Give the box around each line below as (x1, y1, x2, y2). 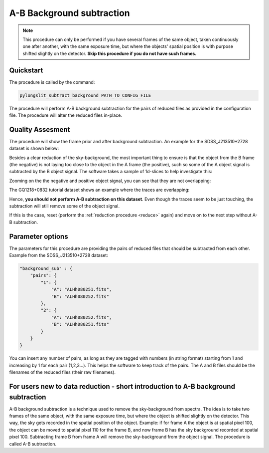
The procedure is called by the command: (9, 79, 95, 85)
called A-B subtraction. (9, 441, 57, 447)
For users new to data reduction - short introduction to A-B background (9, 382, 235, 391)
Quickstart (9, 66, 43, 74)
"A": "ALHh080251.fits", (51, 287, 112, 292)
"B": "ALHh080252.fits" (51, 293, 110, 299)
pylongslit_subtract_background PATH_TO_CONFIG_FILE (19, 92, 151, 98)
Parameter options (9, 232, 68, 240)
